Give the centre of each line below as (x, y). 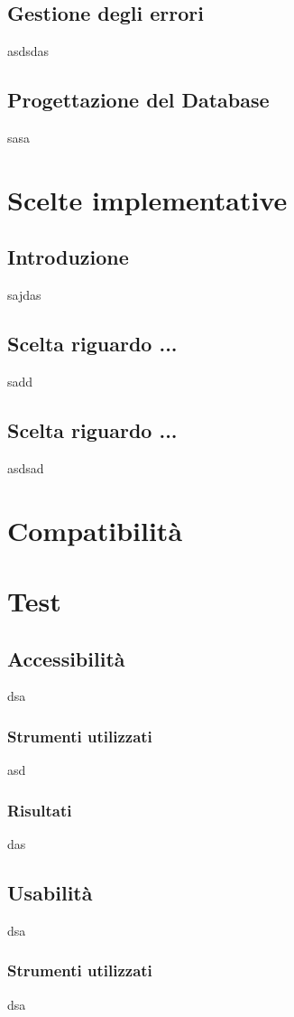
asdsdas (28, 51)
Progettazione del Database (138, 100)
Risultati (40, 810)
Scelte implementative (147, 199)
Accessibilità (66, 658)
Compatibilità (95, 530)
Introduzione (68, 257)
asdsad (26, 467)
